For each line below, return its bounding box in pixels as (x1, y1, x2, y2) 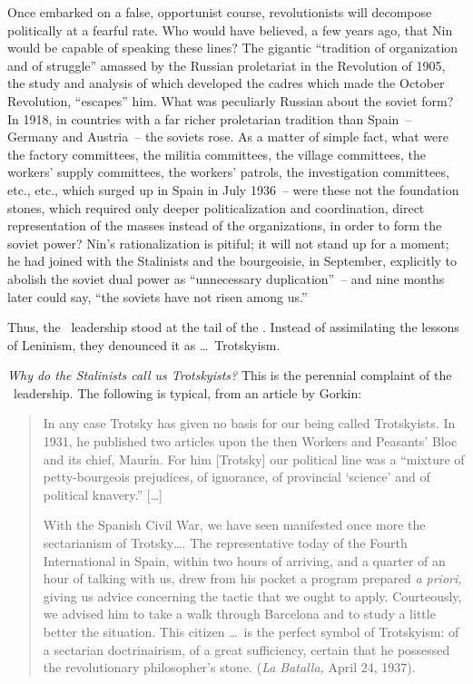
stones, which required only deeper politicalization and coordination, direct (7, 198, 425, 217)
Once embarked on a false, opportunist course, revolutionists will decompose (7, 3, 432, 21)
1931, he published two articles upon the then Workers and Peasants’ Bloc (43, 432, 458, 451)
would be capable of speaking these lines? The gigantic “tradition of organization (7, 38, 458, 57)
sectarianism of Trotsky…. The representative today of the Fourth (43, 533, 408, 552)
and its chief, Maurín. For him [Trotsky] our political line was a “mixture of (43, 449, 465, 468)
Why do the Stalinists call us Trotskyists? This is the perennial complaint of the (7, 366, 452, 385)
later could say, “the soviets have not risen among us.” (7, 287, 308, 306)
